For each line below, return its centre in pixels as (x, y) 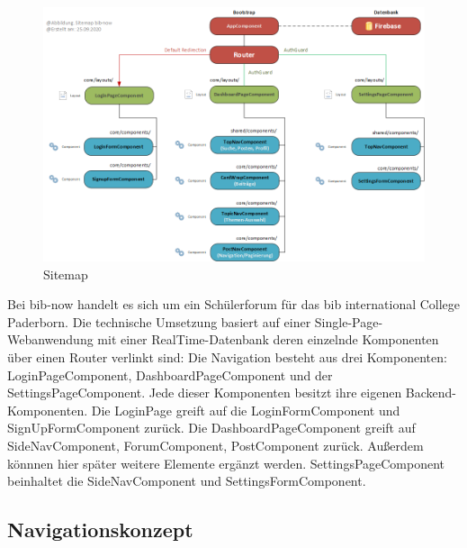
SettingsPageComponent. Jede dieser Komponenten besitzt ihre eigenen (205, 393)
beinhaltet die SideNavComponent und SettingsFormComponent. (187, 481)
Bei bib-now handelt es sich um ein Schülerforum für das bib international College (234, 304)
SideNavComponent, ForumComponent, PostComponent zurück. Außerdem (216, 445)
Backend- (431, 393)
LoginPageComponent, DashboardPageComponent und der (170, 374)
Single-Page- (349, 321)
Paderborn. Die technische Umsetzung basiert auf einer (159, 321)
